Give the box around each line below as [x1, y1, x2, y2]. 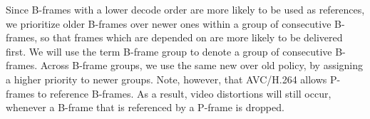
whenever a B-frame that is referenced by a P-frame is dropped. [6, 100, 284, 115]
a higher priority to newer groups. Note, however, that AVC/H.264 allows [6, 71, 327, 86]
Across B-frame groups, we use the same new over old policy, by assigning [40, 58, 364, 73]
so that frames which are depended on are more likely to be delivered [40, 30, 343, 45]
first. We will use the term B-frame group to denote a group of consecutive [6, 43, 332, 58]
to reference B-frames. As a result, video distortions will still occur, [37, 86, 332, 100]
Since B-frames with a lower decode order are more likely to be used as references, [6, 2, 365, 16]
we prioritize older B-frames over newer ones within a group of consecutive [6, 16, 332, 31]
